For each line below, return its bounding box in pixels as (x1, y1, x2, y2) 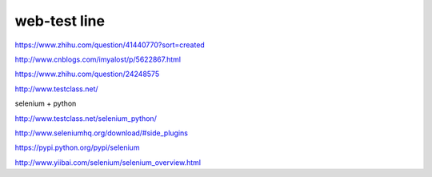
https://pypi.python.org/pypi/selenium (14, 143, 140, 152)
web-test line (14, 12, 106, 30)
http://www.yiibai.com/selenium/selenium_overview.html (14, 157, 202, 167)
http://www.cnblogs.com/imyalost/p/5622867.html (14, 54, 182, 64)
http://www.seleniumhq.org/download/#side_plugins (14, 128, 188, 138)
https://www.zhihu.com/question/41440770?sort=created (14, 40, 206, 50)
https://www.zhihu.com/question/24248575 (14, 69, 160, 79)
